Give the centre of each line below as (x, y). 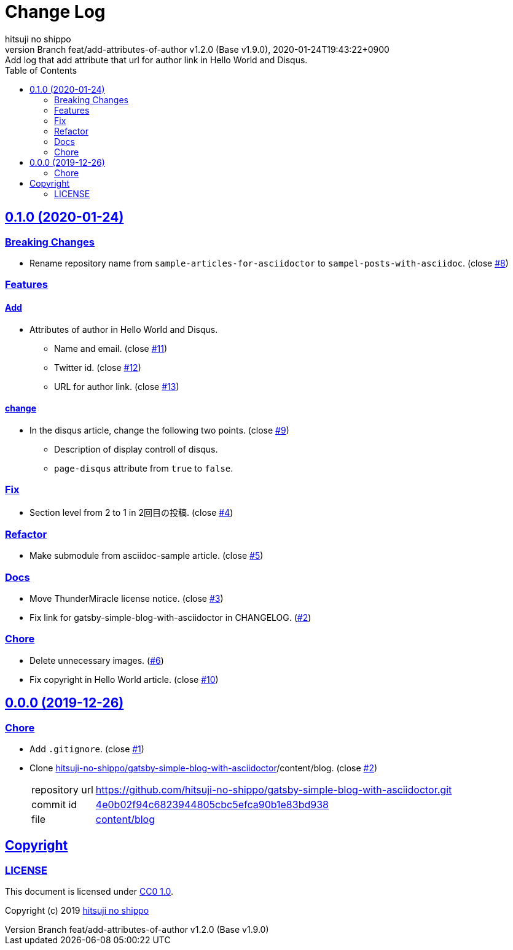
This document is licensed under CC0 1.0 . (89, 892)
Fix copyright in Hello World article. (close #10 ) (124, 679)
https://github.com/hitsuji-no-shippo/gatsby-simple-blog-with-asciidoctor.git (274, 790)
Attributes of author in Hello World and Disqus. (124, 329)
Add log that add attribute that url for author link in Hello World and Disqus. (156, 60)
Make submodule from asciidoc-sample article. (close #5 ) (147, 556)
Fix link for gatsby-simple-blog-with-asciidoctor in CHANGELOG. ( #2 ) (170, 618)
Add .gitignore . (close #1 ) (87, 749)
